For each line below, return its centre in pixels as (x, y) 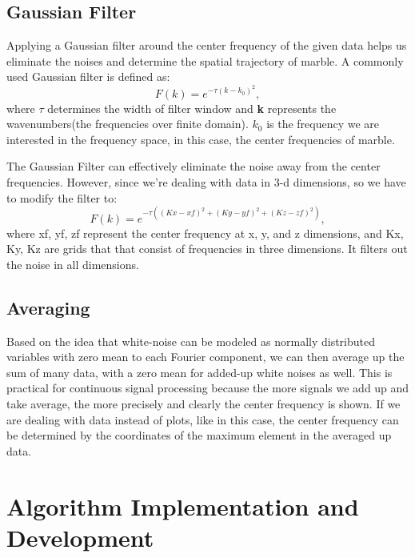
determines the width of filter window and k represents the (192, 108)
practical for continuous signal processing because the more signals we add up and (208, 388)
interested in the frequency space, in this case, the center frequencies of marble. (201, 139)
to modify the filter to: (62, 197)
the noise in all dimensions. (73, 264)
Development (80, 537)
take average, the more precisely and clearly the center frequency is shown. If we (204, 403)
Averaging (48, 307)
